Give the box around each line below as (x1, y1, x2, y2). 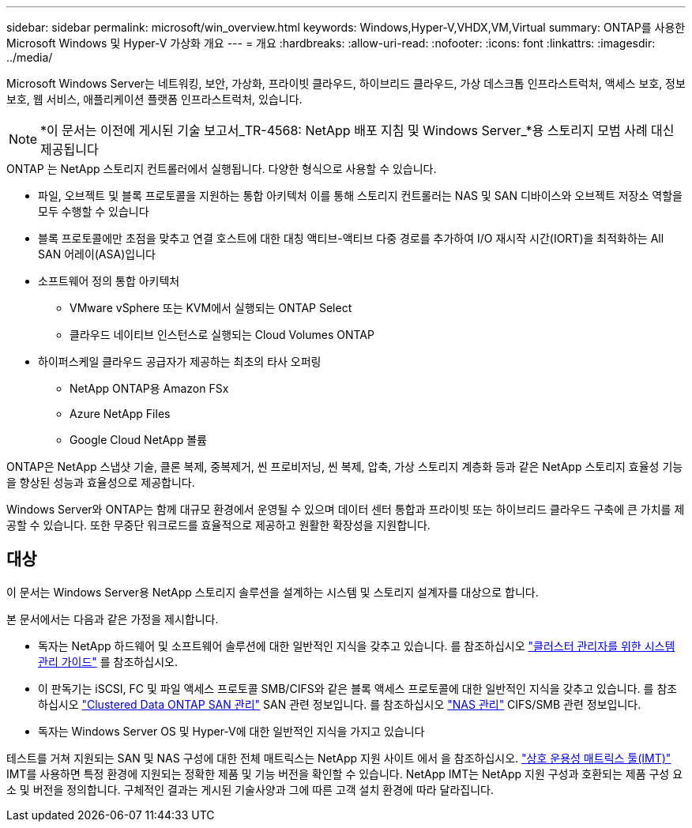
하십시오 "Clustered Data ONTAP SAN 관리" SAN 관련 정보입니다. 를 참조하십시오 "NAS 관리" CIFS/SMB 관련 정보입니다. (38, 697, 641, 711)
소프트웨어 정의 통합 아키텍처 (38, 274, 180, 288)
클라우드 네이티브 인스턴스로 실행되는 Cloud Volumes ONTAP (70, 328, 374, 341)
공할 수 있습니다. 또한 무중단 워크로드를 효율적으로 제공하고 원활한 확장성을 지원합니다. (6, 518, 431, 532)
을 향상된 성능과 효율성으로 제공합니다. (6, 476, 195, 489)
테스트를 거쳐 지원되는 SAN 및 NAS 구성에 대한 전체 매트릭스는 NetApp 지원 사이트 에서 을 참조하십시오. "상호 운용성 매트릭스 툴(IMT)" (6, 751, 671, 765)
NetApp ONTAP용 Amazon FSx (70, 382, 229, 395)
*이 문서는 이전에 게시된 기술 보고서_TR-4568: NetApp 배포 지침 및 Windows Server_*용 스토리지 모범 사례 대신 (40, 122, 675, 138)
